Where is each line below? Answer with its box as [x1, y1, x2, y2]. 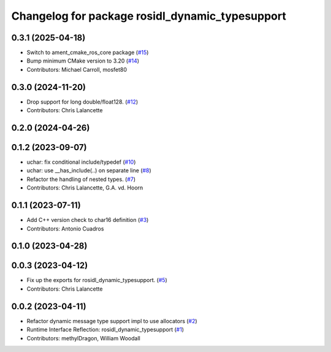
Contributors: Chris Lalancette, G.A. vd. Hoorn [26, 184, 143, 191]
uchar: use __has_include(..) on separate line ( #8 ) [26, 167, 151, 174]
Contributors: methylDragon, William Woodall [26, 334, 140, 342]
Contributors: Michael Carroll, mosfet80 [26, 66, 127, 73]
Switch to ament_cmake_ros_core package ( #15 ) [26, 49, 149, 56]
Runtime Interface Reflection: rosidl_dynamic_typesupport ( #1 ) [26, 326, 184, 334]
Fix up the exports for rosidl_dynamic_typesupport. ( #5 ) [26, 277, 168, 284]
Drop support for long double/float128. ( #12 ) [26, 98, 139, 105]
